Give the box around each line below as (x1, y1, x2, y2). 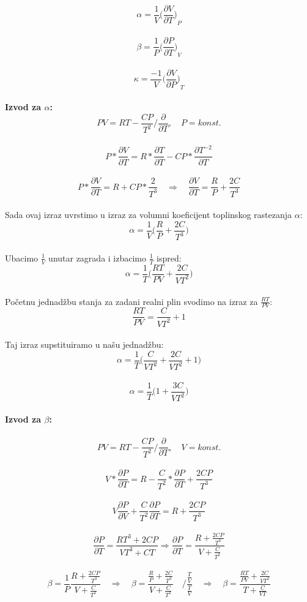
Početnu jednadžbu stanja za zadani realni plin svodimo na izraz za (5, 295, 258, 307)
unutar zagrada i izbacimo (48, 251, 147, 264)
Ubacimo (5, 251, 39, 264)
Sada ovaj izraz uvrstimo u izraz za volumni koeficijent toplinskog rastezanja (5, 208, 292, 221)
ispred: (157, 251, 182, 264)
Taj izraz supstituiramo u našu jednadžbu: (5, 338, 164, 351)
